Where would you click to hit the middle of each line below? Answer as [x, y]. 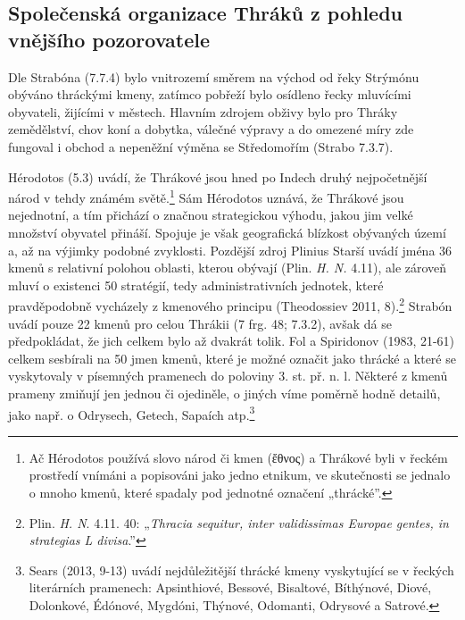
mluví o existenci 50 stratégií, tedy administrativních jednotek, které [196, 285]
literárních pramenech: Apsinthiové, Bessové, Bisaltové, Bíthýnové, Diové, [230, 587]
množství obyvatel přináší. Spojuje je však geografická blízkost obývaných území [227, 232]
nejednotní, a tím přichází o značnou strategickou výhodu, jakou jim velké [211, 215]
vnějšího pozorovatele [109, 39]
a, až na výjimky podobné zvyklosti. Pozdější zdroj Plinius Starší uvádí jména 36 [230, 250]
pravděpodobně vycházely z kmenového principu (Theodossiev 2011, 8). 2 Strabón [230, 305]
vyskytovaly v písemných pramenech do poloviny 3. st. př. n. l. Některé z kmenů [228, 376]
